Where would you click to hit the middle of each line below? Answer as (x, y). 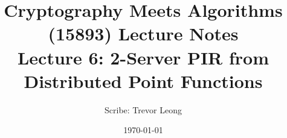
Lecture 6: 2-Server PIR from (143, 57)
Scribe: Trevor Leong (143, 109)
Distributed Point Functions (143, 80)
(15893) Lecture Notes (143, 33)
